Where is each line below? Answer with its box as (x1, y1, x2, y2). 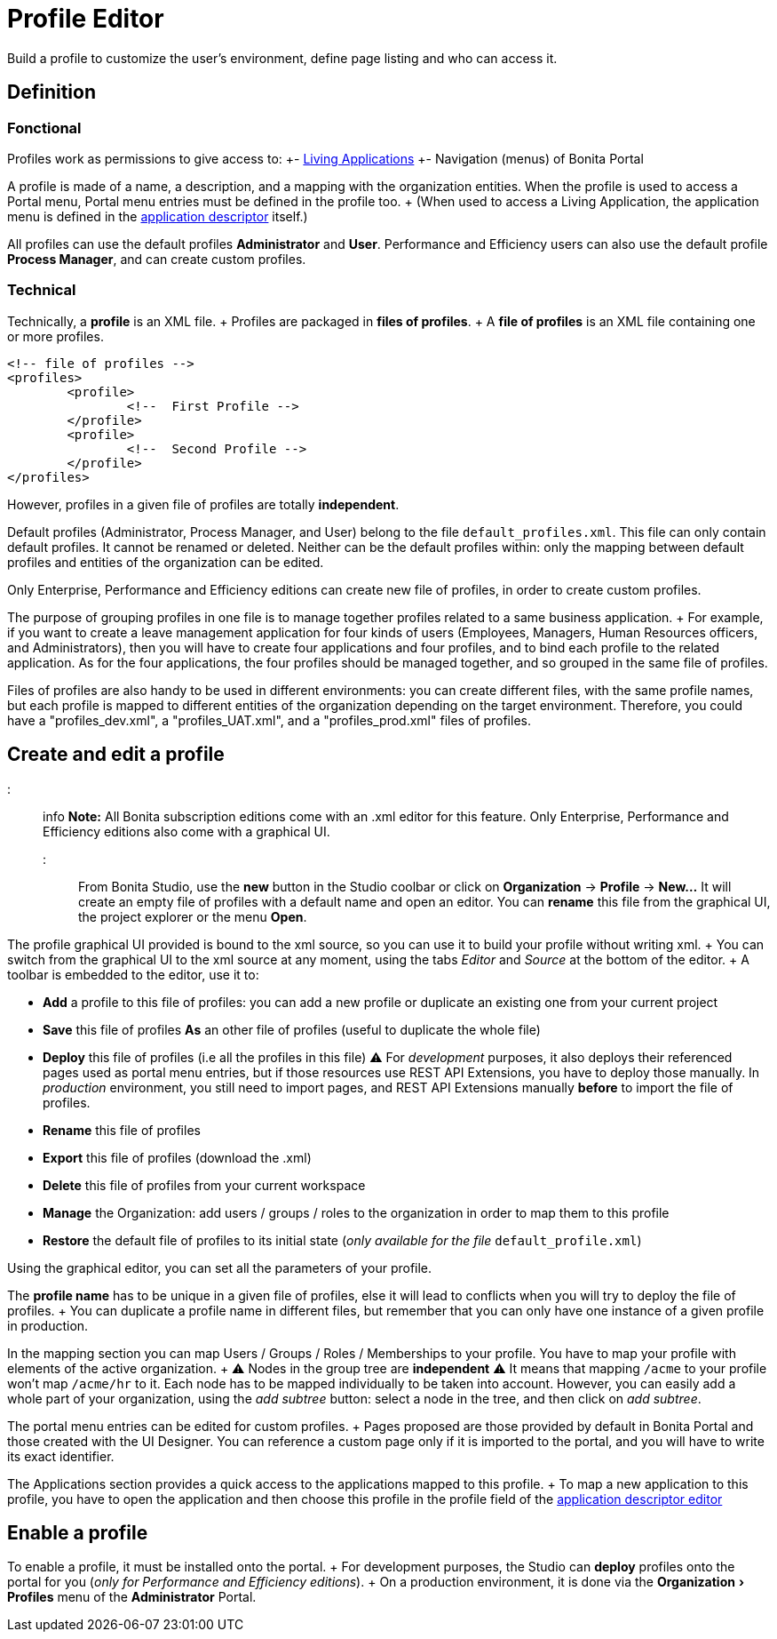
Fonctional (7, 118, 82, 137)
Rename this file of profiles (43, 1122, 201, 1138)
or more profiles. (7, 328, 104, 344)
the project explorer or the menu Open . (78, 908, 307, 924)
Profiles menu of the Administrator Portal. (7, 1589, 257, 1605)
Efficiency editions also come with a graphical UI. (43, 823, 330, 839)
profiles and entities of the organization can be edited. (7, 554, 324, 570)
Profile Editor (7, 4, 164, 34)
